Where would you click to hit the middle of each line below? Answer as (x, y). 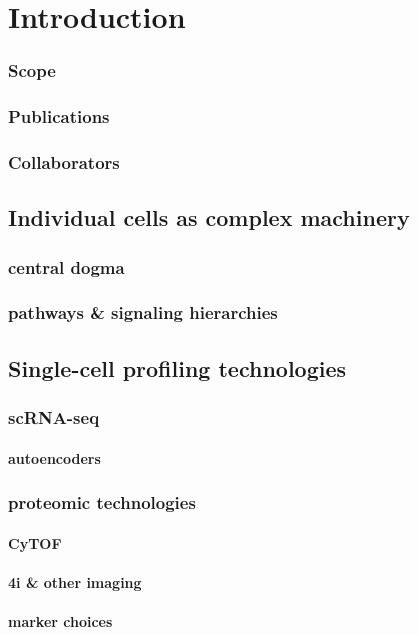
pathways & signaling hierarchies (143, 312)
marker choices (60, 621)
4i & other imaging (75, 581)
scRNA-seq (54, 417)
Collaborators (64, 161)
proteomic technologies (102, 502)
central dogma (66, 266)
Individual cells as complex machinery (209, 217)
